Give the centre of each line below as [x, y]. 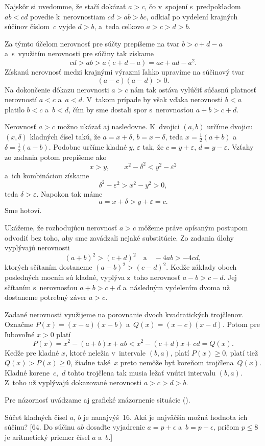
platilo [15, 109]
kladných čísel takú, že [65, 137]
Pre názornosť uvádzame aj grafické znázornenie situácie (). [98, 399]
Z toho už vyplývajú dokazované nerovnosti [73, 382]
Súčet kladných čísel [36, 417]
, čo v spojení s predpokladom [193, 6]
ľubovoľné [20, 334]
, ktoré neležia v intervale [105, 352]
